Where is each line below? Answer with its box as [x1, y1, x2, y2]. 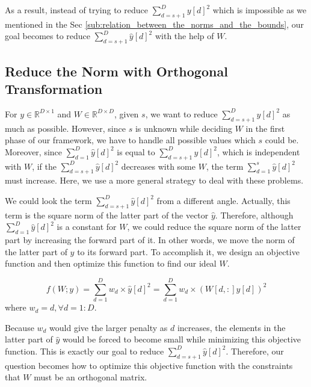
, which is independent [217, 145, 300, 158]
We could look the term [5, 194, 92, 206]
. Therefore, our [226, 344, 284, 357]
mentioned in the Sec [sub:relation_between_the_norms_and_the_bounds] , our [5, 17, 304, 30]
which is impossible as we [212, 4, 307, 16]
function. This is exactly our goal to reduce [5, 344, 164, 357]
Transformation [5, 79, 103, 98]
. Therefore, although [215, 208, 294, 221]
